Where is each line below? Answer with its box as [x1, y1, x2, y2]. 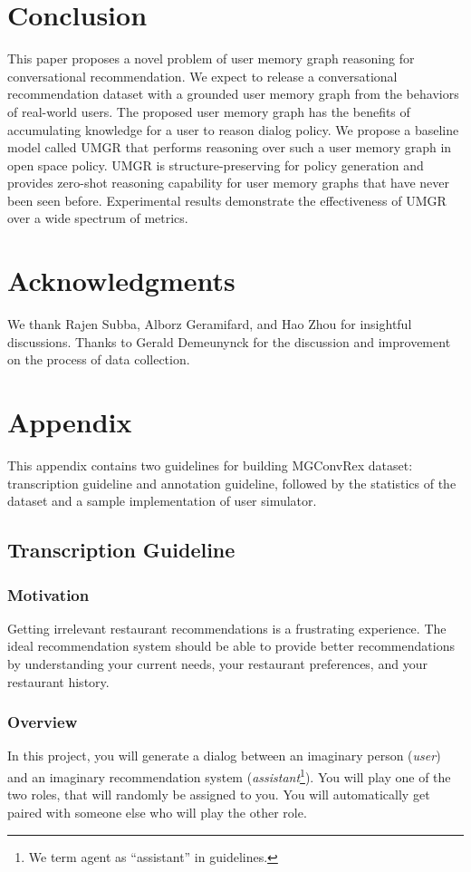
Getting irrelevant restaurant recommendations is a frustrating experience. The [7, 618, 447, 637]
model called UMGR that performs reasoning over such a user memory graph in [7, 138, 452, 157]
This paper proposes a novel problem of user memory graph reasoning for [7, 49, 415, 68]
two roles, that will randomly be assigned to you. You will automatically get [7, 785, 430, 804]
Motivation [7, 583, 90, 606]
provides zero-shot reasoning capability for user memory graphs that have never [7, 173, 449, 192]
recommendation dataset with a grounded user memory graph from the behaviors [7, 84, 459, 103]
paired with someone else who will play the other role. [7, 802, 307, 821]
